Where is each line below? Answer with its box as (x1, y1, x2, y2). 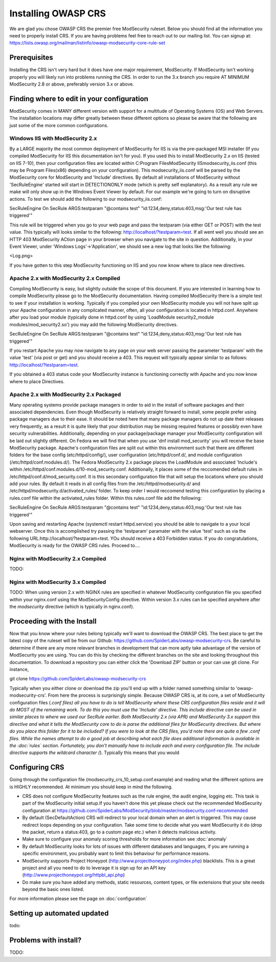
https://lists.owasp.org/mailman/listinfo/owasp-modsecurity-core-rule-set (9, 40, 166, 46)
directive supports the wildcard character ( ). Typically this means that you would (9, 749, 179, 756)
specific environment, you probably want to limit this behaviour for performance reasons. (22, 850, 210, 856)
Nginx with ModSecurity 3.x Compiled (9, 579, 106, 585)
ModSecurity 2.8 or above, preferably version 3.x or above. (9, 81, 134, 87)
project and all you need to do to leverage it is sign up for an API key (22, 865, 166, 871)
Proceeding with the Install (9, 617, 97, 625)
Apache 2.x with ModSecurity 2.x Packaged (9, 391, 121, 398)
